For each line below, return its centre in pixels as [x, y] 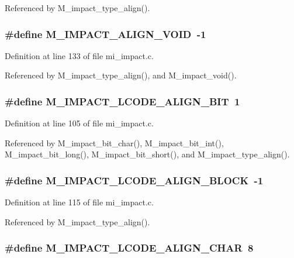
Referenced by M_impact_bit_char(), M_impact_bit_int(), [114, 142]
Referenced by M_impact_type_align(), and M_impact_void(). [121, 75]
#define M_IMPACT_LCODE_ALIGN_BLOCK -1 [134, 180]
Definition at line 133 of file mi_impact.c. [79, 55]
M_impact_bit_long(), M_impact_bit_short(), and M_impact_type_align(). [147, 154]
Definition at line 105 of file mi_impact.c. [79, 123]
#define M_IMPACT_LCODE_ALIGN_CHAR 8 [129, 248]
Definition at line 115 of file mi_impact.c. [79, 202]
